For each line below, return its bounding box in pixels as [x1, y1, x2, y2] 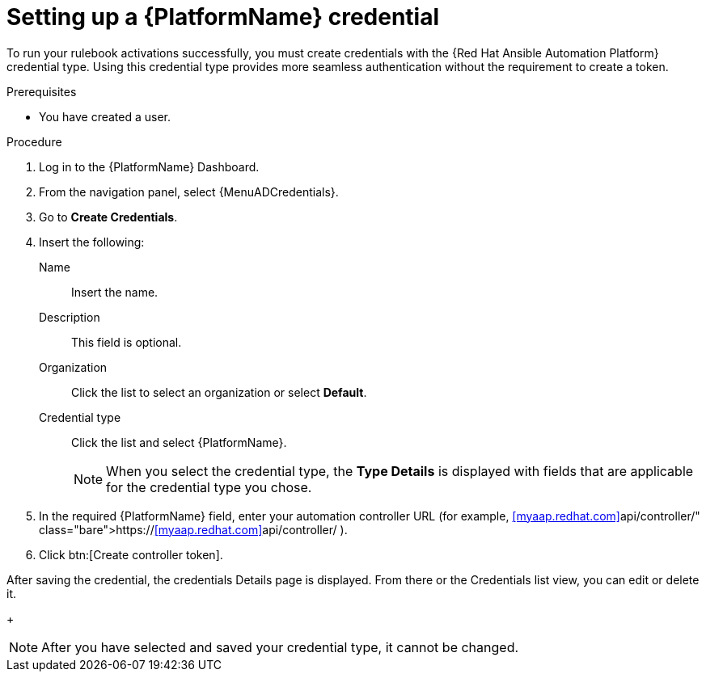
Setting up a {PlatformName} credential [6, 3, 440, 31]
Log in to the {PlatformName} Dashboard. [39, 159, 260, 174]
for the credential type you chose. [106, 478, 312, 495]
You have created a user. [39, 109, 171, 124]
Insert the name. [71, 284, 159, 299]
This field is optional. [71, 335, 182, 349]
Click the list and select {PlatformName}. [71, 435, 287, 449]
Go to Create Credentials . [39, 209, 178, 224]
